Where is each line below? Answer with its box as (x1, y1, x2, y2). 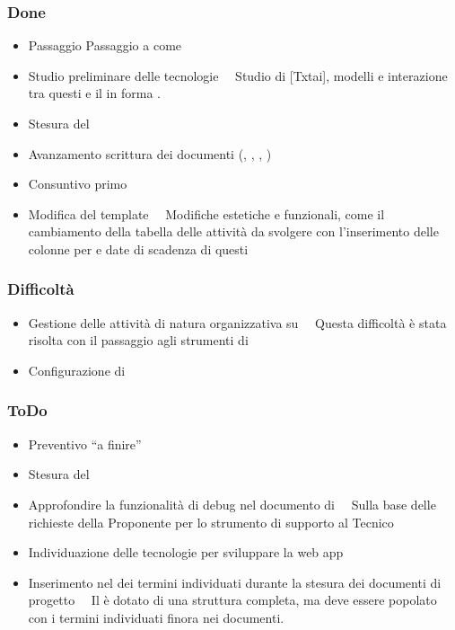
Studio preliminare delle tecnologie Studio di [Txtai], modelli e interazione (28, 66, 448, 84)
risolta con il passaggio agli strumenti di (28, 331, 249, 350)
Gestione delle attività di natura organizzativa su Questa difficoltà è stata (28, 313, 447, 332)
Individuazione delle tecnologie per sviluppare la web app (28, 543, 344, 562)
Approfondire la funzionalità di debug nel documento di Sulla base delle (28, 494, 436, 513)
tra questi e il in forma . (28, 84, 161, 102)
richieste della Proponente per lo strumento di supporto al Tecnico (28, 512, 394, 531)
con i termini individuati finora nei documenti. (28, 608, 284, 626)
